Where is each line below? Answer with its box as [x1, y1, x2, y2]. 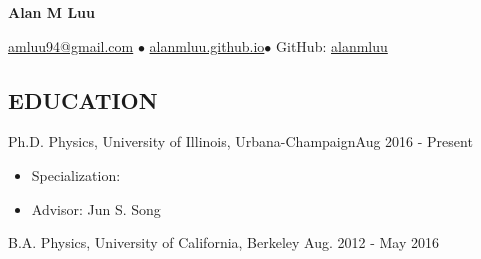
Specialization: [31, 164, 121, 185]
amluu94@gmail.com [8, 35, 134, 56]
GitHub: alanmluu [276, 35, 388, 56]
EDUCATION [8, 84, 158, 115]
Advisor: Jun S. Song [31, 198, 161, 219]
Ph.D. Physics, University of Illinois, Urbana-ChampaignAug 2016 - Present [8, 131, 473, 152]
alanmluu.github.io [149, 35, 265, 56]
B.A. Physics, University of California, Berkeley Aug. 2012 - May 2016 [8, 232, 440, 253]
